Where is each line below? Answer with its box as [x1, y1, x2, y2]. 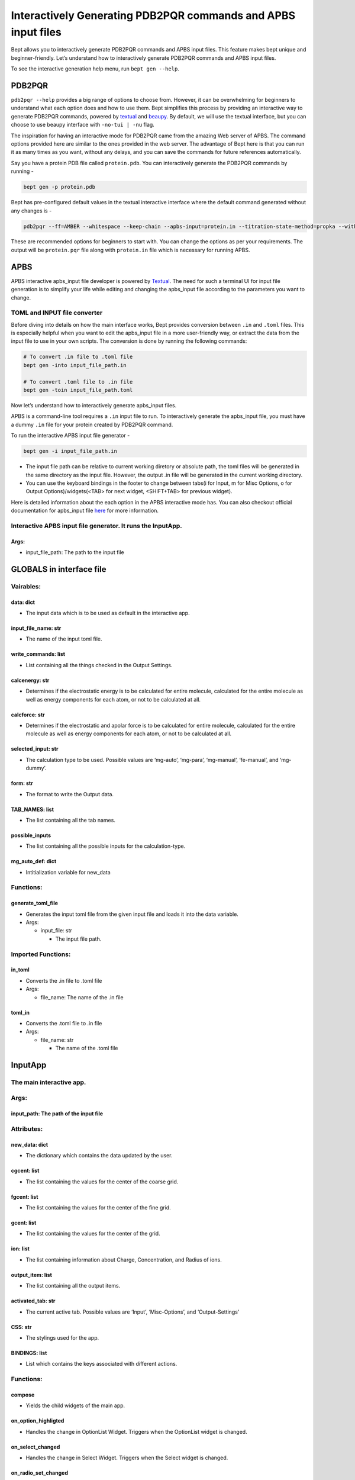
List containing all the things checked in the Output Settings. [25, 661, 173, 668]
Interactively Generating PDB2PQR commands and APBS [11, 9, 296, 22]
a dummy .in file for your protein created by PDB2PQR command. [11, 421, 173, 428]
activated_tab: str [11, 1297, 56, 1305]
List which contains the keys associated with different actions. [25, 1360, 177, 1368]
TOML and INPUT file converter [11, 308, 103, 317]
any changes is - [11, 207, 52, 214]
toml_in [11, 1009, 30, 1016]
